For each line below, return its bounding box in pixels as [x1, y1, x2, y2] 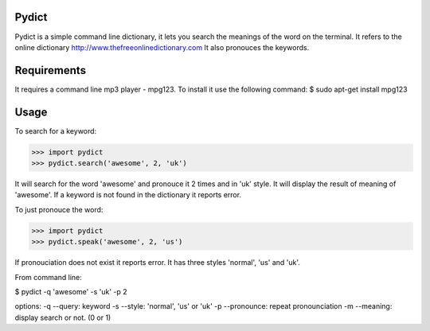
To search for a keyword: [14, 126, 97, 135]
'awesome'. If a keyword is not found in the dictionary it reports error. [14, 190, 242, 200]
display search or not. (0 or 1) [14, 313, 111, 322]
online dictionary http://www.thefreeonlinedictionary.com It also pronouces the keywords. [14, 42, 310, 52]
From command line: [14, 272, 83, 282]
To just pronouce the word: [14, 204, 104, 214]
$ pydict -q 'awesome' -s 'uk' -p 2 [14, 287, 127, 296]
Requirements [14, 64, 87, 77]
